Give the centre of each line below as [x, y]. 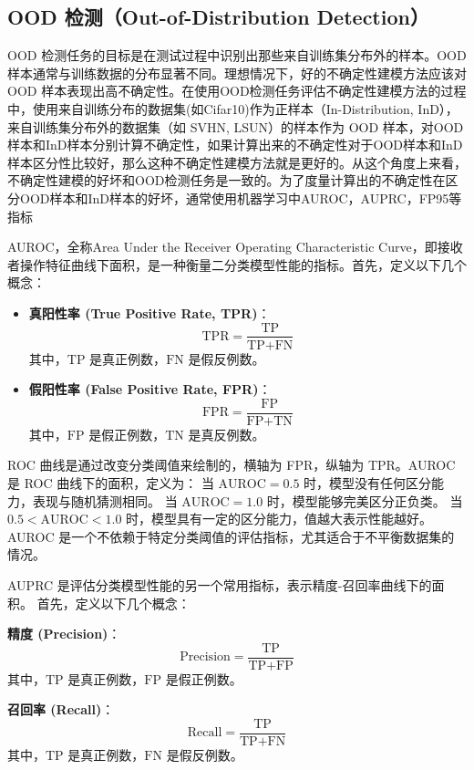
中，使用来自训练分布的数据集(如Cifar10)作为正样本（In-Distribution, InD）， [233, 108]
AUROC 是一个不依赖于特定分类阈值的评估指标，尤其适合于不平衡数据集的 [231, 536]
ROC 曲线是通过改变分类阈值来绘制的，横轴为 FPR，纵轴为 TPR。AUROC [232, 465]
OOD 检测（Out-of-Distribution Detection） [218, 17]
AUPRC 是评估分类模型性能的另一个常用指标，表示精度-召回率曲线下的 [220, 584]
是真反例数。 [227, 434]
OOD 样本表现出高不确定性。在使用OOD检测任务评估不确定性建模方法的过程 [237, 91]
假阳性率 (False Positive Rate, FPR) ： [150, 389]
